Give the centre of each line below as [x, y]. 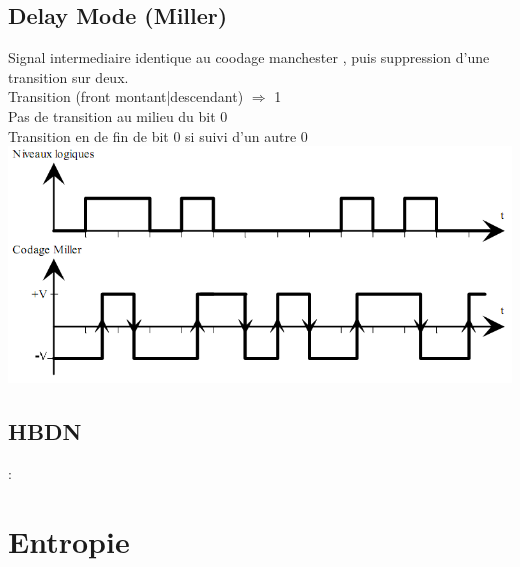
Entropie [69, 541]
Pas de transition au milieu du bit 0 [118, 115]
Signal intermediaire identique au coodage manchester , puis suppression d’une [249, 57]
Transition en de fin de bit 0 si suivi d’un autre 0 [158, 135]
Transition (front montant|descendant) [126, 96]
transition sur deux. [68, 76]
